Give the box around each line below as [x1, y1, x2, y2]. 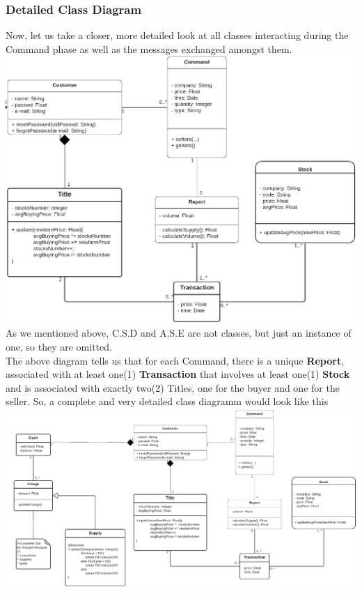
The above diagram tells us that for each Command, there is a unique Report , [6, 353, 345, 367]
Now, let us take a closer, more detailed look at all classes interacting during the [6, 28, 349, 43]
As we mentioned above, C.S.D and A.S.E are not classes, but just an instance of [6, 326, 352, 340]
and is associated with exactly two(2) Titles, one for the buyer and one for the [6, 380, 340, 395]
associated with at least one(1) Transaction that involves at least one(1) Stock [6, 367, 350, 381]
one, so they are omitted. [6, 339, 112, 353]
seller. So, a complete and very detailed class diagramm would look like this [6, 394, 329, 408]
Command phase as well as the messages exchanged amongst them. [6, 41, 292, 56]
